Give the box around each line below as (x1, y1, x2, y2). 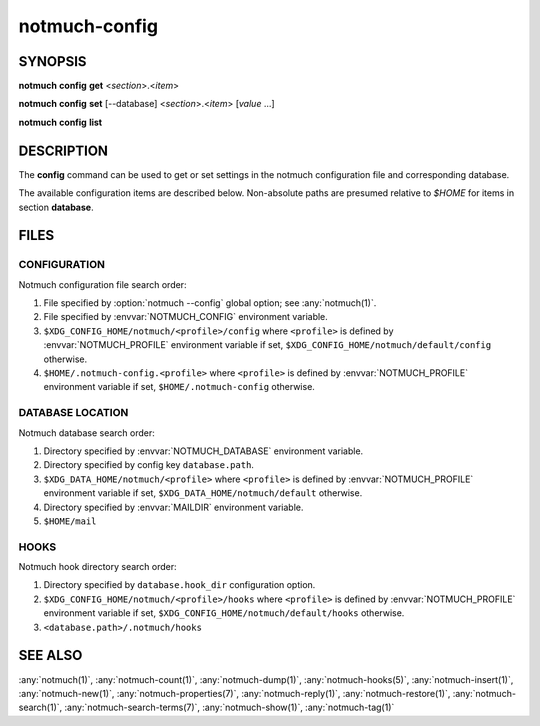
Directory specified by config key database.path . (43, 459, 255, 471)
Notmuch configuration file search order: (18, 278, 187, 290)
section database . (18, 201, 94, 213)
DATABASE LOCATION (18, 406, 129, 420)
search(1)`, (18, 701, 63, 714)
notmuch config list (18, 116, 103, 128)
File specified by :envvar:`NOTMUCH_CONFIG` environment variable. (43, 311, 329, 323)
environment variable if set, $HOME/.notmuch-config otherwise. (43, 381, 315, 393)
